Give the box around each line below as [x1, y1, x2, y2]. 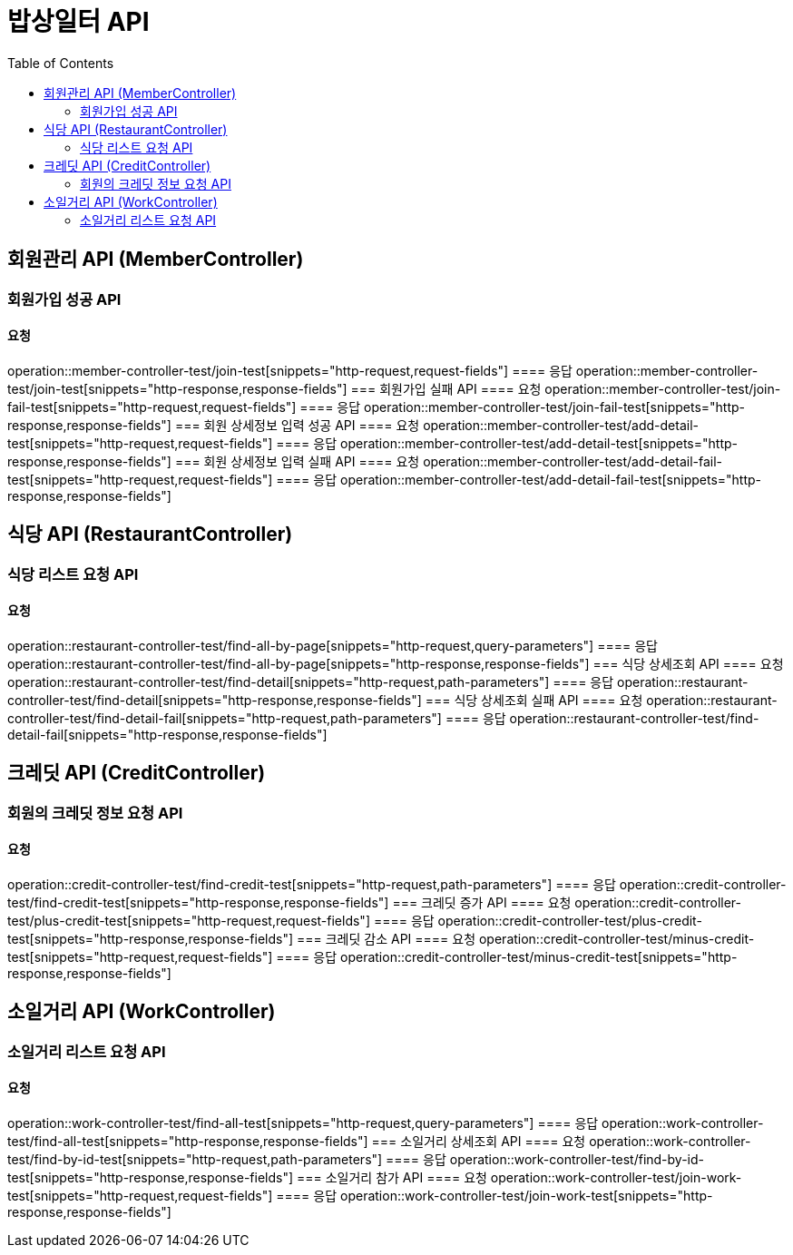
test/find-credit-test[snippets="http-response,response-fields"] [7, 894, 389, 910]
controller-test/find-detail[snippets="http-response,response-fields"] [7, 691, 422, 708]
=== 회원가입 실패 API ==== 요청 [350, 380, 542, 397]
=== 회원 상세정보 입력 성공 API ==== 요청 [174, 417, 420, 433]
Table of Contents [7, 54, 114, 71]
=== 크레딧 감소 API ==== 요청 [296, 930, 476, 946]
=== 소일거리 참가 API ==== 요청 [296, 1170, 487, 1185]
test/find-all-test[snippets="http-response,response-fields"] [7, 1133, 368, 1149]
